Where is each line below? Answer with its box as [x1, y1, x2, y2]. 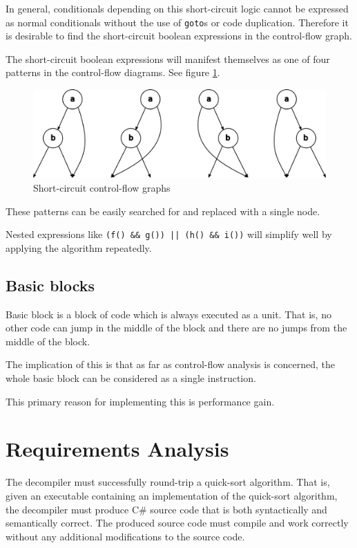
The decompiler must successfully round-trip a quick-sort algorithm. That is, [6, 475, 330, 489]
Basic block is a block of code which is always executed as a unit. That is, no [6, 307, 331, 321]
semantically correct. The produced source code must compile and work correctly [6, 515, 349, 530]
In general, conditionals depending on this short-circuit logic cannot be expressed [6, 1, 349, 15]
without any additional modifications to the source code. [6, 529, 245, 543]
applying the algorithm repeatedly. [6, 240, 152, 255]
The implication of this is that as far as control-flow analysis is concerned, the [6, 357, 336, 372]
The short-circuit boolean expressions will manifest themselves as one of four [6, 51, 330, 66]
